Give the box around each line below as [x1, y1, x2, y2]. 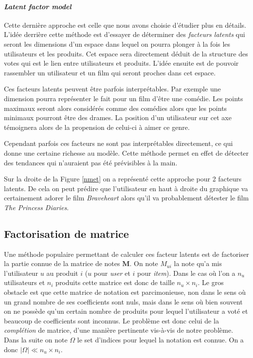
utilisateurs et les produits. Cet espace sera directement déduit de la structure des [4, 48, 248, 58]
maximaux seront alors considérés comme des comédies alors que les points [4, 103, 227, 113]
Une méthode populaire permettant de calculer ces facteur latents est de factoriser [4, 249, 249, 259]
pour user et [93, 268, 130, 278]
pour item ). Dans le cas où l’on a [137, 268, 235, 278]
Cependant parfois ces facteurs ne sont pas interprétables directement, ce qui [4, 138, 233, 148]
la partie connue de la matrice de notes [4, 258, 120, 268]
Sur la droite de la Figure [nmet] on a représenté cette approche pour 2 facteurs [4, 174, 242, 184]
